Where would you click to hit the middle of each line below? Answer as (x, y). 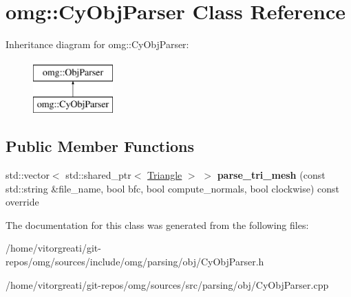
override (22, 202)
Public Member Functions (100, 146)
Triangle (165, 175)
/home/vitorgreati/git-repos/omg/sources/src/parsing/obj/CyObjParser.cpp (167, 284)
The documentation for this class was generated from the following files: (157, 224)
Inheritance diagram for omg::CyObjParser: (97, 44)
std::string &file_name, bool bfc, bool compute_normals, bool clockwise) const (173, 188)
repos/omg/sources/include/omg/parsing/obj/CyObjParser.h (135, 262)
